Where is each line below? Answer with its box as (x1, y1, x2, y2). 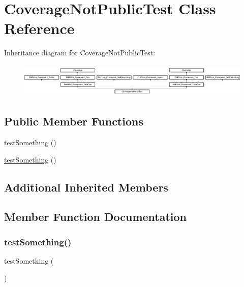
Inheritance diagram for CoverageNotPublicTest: (4, 47, 156, 58)
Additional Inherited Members (4, 179, 168, 195)
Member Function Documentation (4, 209, 187, 225)
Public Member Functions (4, 113, 143, 129)
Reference (4, 18, 75, 39)
